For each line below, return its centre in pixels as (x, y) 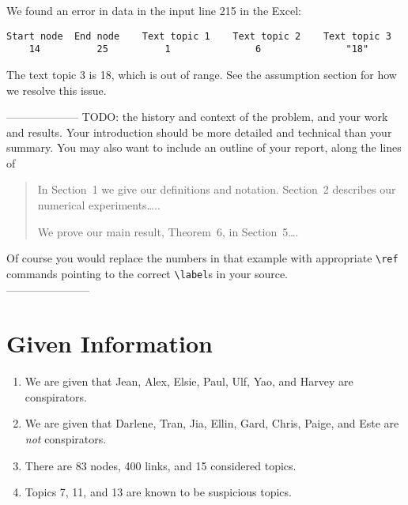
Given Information (110, 343)
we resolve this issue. (57, 90)
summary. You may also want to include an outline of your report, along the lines (204, 147)
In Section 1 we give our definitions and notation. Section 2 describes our (217, 189)
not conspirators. (66, 439)
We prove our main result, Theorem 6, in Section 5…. (168, 231)
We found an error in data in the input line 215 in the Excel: (154, 10)
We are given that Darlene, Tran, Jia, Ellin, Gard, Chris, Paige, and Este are (212, 423)
